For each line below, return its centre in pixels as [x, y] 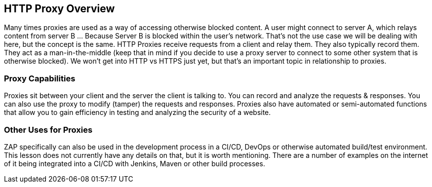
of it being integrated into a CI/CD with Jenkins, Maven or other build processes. [135, 163]
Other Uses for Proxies [48, 130]
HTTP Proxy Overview [59, 9]
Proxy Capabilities [40, 78]
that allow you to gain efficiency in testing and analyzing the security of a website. [137, 112]
